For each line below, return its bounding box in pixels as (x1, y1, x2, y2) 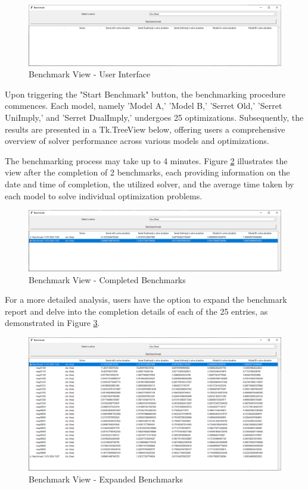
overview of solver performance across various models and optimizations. (5, 134, 269, 147)
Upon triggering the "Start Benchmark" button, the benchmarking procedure (5, 87, 286, 100)
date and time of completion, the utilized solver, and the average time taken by (5, 178, 294, 190)
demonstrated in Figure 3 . (5, 316, 100, 329)
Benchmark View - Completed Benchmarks (29, 273, 186, 286)
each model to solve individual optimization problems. (5, 189, 203, 202)
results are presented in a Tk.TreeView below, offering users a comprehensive (5, 123, 285, 135)
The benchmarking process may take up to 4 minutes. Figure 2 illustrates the (5, 154, 288, 167)
